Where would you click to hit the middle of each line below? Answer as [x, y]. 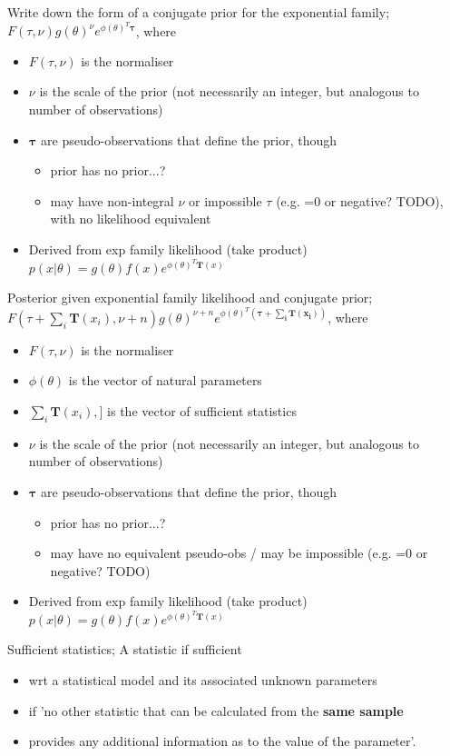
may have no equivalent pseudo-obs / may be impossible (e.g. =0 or [239, 553]
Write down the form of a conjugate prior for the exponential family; [199, 12]
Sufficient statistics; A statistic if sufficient [125, 649]
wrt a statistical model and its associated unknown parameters [203, 680]
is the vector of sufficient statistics [202, 410]
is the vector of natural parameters [165, 380]
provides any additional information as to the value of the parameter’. [222, 741]
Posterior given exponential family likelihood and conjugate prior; [190, 298]
